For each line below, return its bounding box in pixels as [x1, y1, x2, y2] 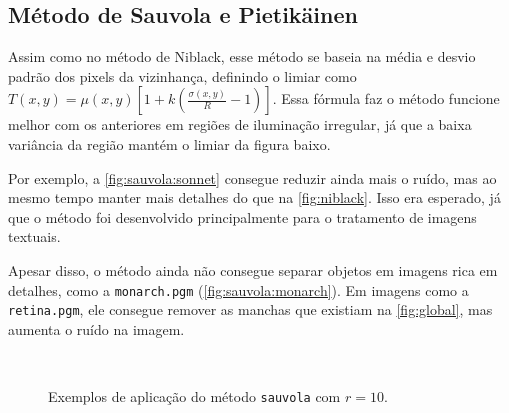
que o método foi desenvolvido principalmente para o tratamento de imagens [8, 206, 477, 227]
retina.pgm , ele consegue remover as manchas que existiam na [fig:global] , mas [8, 299, 493, 320]
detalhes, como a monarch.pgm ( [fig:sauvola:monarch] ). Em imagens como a [8, 279, 469, 300]
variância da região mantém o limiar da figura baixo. [8, 133, 331, 154]
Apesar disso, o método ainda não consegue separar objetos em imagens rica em [8, 259, 498, 280]
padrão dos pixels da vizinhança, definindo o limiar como [8, 65, 357, 86]
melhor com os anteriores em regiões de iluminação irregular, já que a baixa [8, 114, 472, 135]
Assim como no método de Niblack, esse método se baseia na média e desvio [8, 46, 476, 67]
